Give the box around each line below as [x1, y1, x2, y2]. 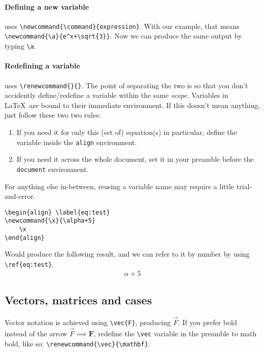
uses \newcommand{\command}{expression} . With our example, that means [5, 20, 240, 31]
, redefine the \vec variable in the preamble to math [93, 328, 257, 338]
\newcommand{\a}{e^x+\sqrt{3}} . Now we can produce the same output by [5, 30, 242, 41]
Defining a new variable [5, 1, 89, 12]
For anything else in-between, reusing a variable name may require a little [5, 181, 235, 191]
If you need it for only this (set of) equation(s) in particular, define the [16, 127, 237, 137]
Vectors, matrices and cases [5, 292, 152, 307]
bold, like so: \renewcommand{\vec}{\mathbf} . [5, 338, 150, 348]
